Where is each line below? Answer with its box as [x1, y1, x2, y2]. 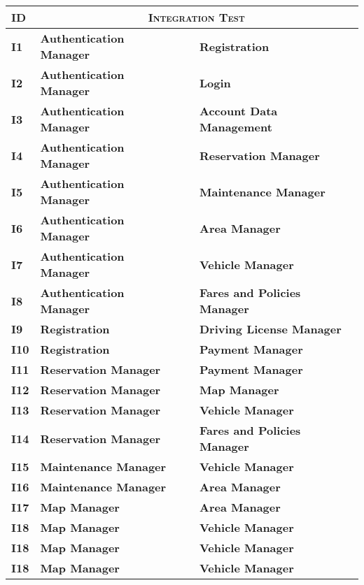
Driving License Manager [199, 321, 342, 337]
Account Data [199, 103, 278, 119]
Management [199, 119, 272, 135]
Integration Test [148, 9, 245, 25]
